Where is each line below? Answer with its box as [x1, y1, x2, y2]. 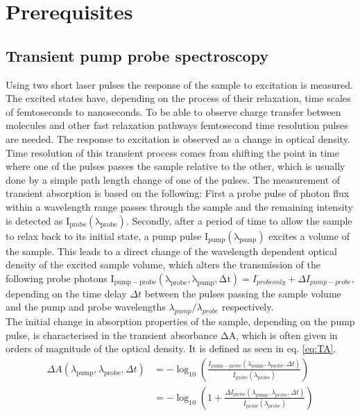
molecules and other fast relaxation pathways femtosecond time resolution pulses [6, 118, 348, 132]
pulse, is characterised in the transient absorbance [6, 327, 218, 342]
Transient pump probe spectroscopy [6, 44, 269, 66]
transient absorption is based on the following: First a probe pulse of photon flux [6, 186, 350, 200]
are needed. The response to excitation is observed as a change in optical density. [6, 131, 350, 146]
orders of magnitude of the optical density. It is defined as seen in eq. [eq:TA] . [6, 341, 336, 356]
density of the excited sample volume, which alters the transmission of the [6, 257, 320, 272]
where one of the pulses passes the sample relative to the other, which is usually [6, 159, 345, 173]
